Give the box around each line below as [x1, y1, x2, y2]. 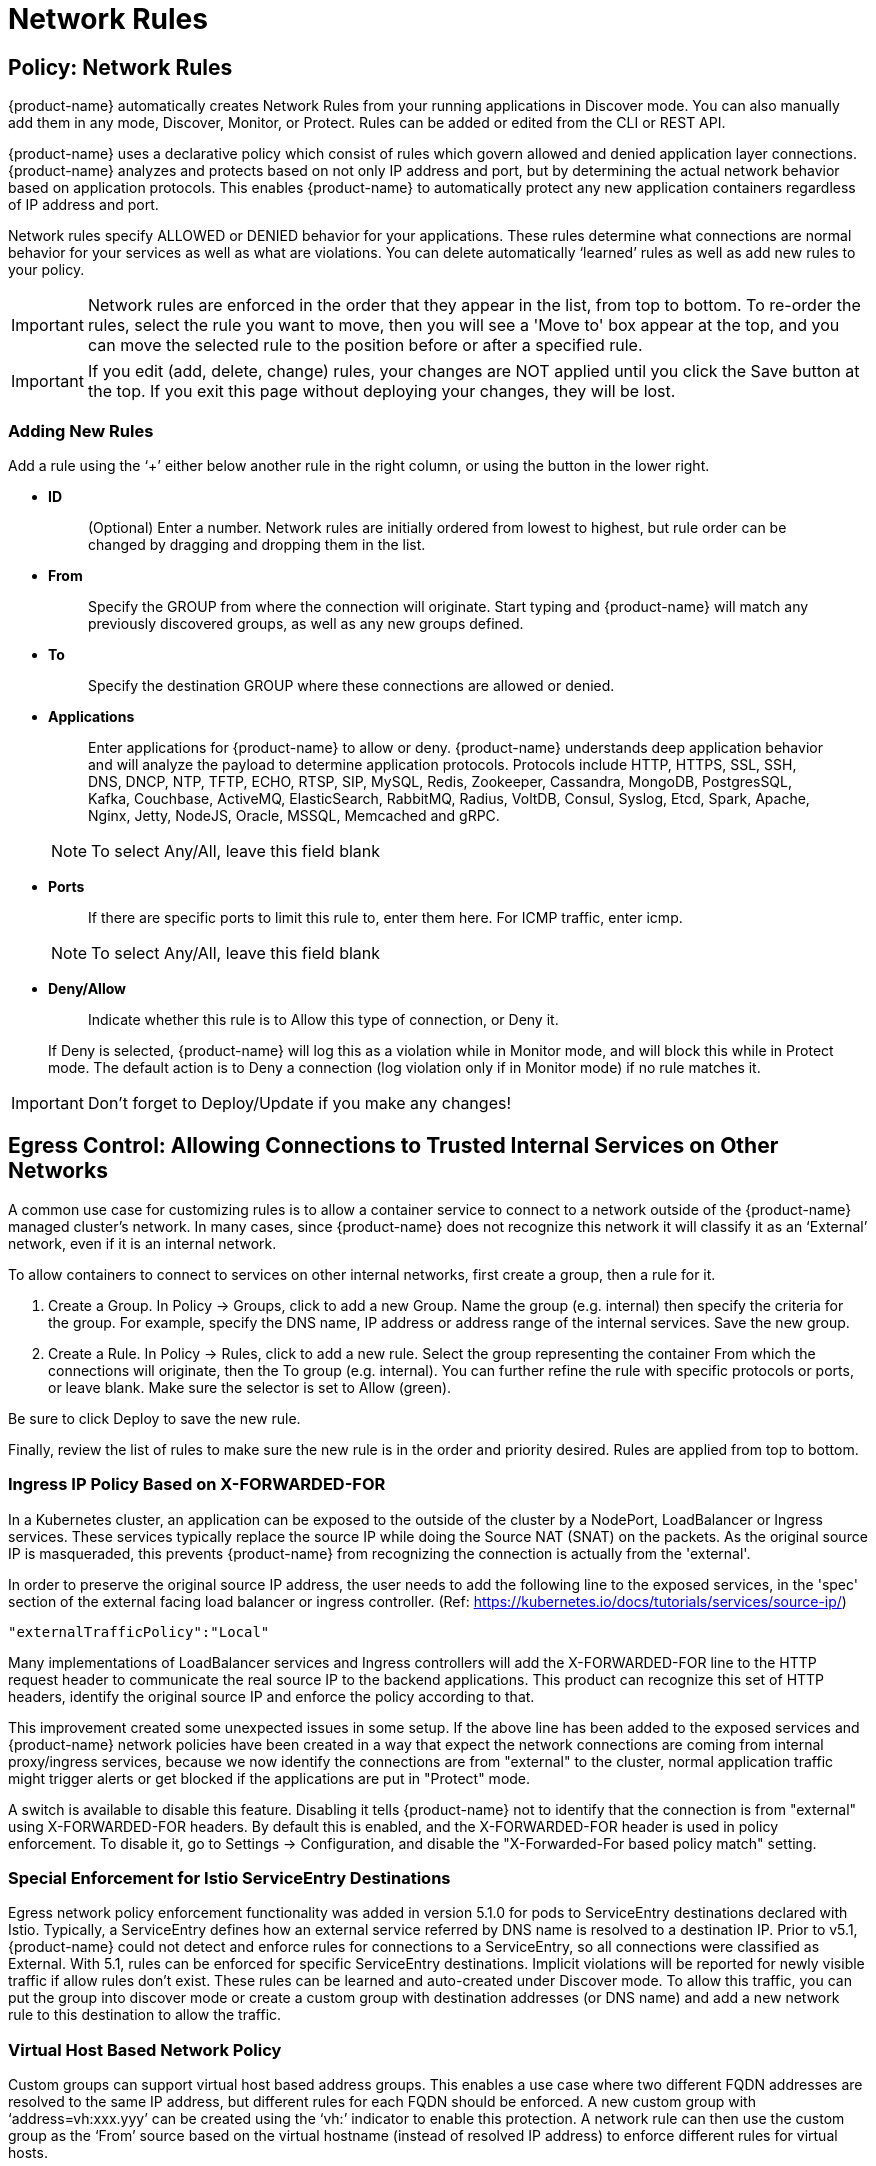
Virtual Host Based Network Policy [8, 2039, 282, 2060]
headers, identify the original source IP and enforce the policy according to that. [8, 1687, 535, 1705]
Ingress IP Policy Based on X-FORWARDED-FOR [8, 1474, 386, 1495]
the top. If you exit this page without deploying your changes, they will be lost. [87, 381, 676, 402]
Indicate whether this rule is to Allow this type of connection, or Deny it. [88, 1010, 559, 1028]
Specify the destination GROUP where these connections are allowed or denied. [88, 676, 615, 694]
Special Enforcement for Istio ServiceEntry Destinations [8, 1867, 451, 1888]
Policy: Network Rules [8, 54, 233, 80]
